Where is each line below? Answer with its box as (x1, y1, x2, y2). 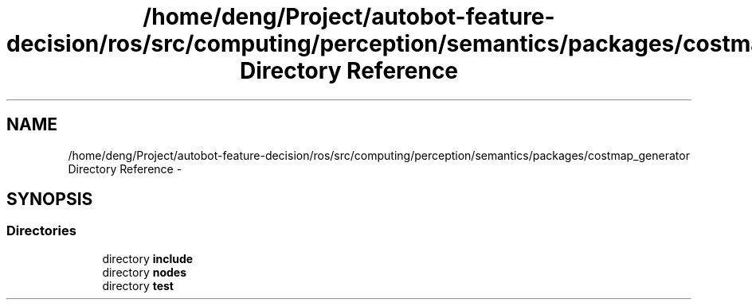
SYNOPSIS (6, 189, 93, 210)
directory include (102, 251, 194, 265)
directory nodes (102, 265, 186, 279)
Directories (6, 223, 76, 239)
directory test (102, 278, 174, 292)
